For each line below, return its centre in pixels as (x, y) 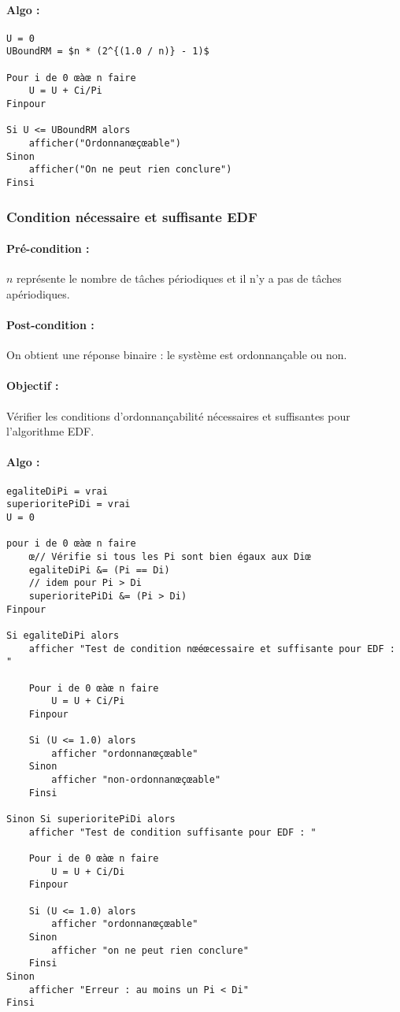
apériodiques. (38, 293)
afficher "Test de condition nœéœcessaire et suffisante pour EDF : (212, 649)
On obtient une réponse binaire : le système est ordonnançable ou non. (177, 355)
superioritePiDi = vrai (69, 504)
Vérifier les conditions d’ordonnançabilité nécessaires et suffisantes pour (178, 415)
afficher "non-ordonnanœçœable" (136, 780)
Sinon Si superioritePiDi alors (91, 819)
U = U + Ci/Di (88, 871)
